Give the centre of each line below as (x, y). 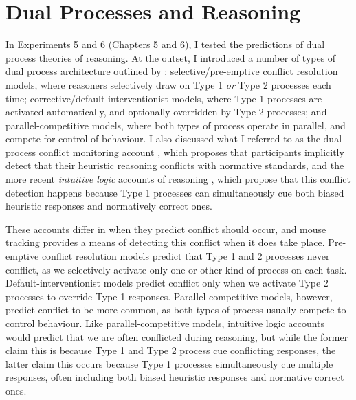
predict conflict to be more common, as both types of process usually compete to (176, 310)
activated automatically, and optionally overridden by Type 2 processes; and (166, 112)
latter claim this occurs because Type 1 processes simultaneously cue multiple (169, 363)
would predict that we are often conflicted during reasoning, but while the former (177, 336)
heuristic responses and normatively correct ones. (109, 206)
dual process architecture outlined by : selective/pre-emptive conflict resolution (172, 71)
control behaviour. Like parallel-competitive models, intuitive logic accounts (165, 323)
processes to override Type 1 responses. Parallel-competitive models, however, (169, 296)
